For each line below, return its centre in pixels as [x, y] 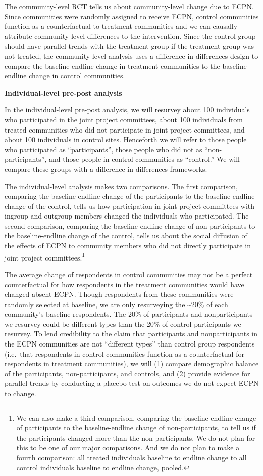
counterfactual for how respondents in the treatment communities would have [124, 284]
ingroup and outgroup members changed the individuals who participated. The [127, 216]
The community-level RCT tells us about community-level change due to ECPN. [129, 6]
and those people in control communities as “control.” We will [144, 159]
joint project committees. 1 [45, 256]
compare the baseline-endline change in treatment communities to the [112, 66]
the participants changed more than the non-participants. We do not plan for [136, 437]
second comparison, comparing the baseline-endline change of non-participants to [130, 225]
